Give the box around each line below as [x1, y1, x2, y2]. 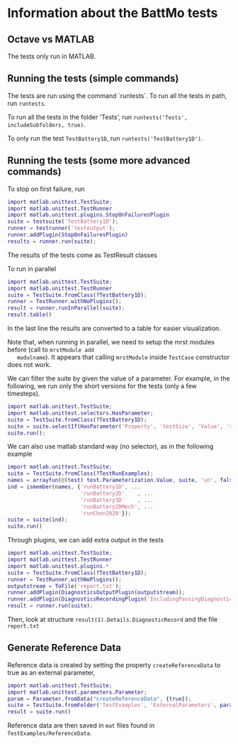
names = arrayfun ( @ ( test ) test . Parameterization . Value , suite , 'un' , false [7, 477, 236, 484]
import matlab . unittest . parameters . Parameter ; [7, 689, 147, 696]
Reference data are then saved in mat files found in [7, 721, 155, 730]
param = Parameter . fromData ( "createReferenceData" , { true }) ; [7, 695, 192, 702]
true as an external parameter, [7, 668, 96, 677]
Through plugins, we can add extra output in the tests [7, 536, 164, 545]
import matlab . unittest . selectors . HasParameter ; [7, 410, 154, 417]
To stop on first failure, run [7, 185, 85, 193]
